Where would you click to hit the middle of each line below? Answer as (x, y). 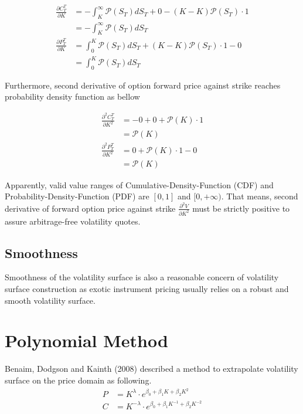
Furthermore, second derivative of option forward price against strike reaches (143, 85)
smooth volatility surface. (50, 300)
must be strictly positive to (241, 208)
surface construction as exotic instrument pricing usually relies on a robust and (147, 289)
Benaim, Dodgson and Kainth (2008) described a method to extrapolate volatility (151, 369)
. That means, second (260, 196)
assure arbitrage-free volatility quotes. (73, 221)
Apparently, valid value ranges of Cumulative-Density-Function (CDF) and (139, 184)
